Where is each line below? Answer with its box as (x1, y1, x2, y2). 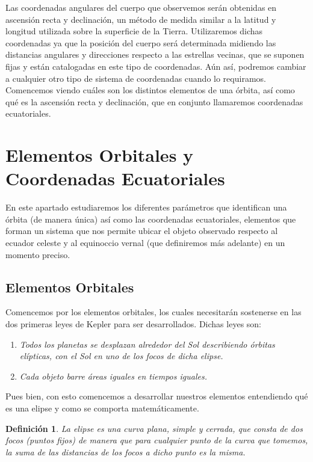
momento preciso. (5, 248, 70, 260)
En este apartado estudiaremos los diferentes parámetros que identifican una (5, 201, 287, 214)
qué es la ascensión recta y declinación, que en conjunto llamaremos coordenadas (5, 95, 303, 108)
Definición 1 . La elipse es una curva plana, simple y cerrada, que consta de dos (5, 422, 303, 434)
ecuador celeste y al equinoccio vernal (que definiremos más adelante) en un (5, 236, 285, 249)
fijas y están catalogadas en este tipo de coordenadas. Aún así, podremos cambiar (5, 60, 306, 72)
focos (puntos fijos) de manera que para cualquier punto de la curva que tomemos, (5, 434, 308, 446)
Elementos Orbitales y (5, 143, 194, 167)
